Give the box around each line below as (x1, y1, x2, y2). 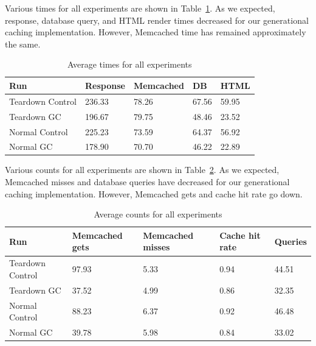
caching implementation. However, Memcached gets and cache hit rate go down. (5, 187, 303, 200)
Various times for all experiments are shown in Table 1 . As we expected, (5, 2, 275, 14)
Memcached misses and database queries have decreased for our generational (5, 175, 290, 188)
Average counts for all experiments (94, 208, 222, 221)
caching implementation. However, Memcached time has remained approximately (5, 26, 306, 38)
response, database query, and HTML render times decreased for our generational (5, 13, 309, 26)
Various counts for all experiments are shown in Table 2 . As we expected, (5, 163, 280, 176)
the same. (5, 37, 41, 50)
